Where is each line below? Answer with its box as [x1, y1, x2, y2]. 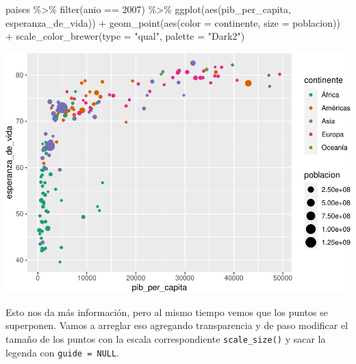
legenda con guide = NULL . [5, 345, 120, 359]
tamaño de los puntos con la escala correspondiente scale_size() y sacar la [5, 332, 326, 345]
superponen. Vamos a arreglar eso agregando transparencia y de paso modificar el [5, 318, 348, 332]
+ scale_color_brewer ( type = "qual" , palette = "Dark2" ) [5, 29, 245, 43]
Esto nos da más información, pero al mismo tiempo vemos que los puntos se [5, 304, 329, 319]
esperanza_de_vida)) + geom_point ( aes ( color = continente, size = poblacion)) [5, 15, 340, 29]
